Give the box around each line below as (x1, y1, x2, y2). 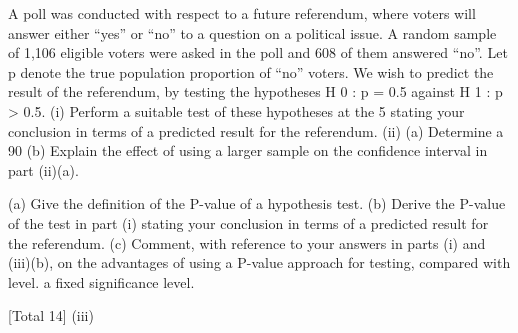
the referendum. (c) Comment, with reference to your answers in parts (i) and (8, 232, 486, 253)
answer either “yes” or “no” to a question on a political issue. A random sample (8, 22, 497, 43)
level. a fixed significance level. (8, 271, 195, 292)
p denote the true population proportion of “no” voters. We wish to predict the (8, 61, 494, 82)
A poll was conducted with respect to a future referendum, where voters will (8, 3, 476, 23)
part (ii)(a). (8, 159, 79, 180)
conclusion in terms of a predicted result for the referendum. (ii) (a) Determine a (8, 120, 504, 141)
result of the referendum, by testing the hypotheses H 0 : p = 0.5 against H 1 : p (8, 81, 503, 102)
